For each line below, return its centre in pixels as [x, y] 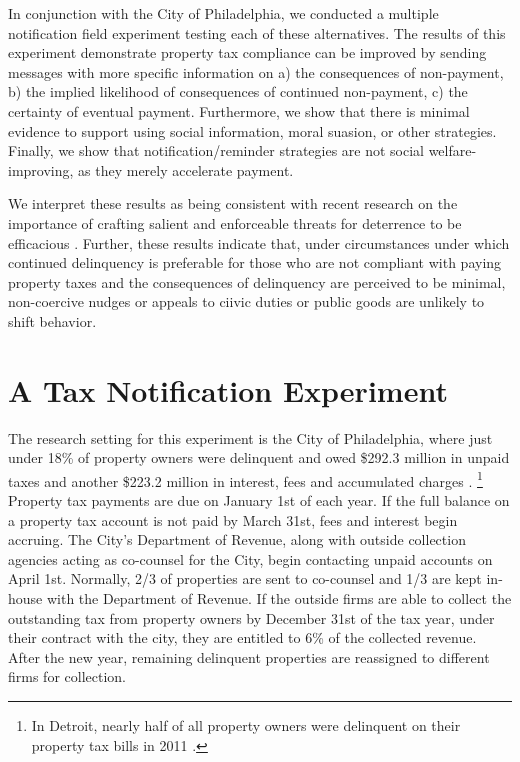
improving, [41, 169]
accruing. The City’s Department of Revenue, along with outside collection [237, 539]
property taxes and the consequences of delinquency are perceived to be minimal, [257, 281]
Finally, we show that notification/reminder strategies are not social [216, 150]
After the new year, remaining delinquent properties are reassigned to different [249, 656]
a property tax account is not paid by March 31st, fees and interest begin [233, 519]
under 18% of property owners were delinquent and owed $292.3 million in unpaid [259, 457]
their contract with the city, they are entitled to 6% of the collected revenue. [242, 637]
